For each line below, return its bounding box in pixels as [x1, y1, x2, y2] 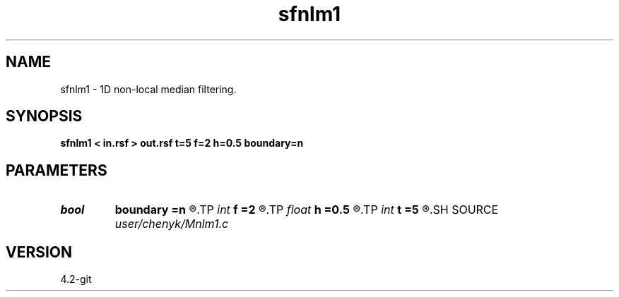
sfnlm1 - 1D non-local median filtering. [60, 83, 237, 95]
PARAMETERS [6, 161, 107, 179]
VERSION [6, 243, 73, 261]
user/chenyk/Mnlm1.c [114, 217, 229, 231]
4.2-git [60, 273, 92, 286]
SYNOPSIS [6, 107, 83, 126]
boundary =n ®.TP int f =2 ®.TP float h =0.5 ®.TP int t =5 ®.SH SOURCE [114, 202, 499, 217]
